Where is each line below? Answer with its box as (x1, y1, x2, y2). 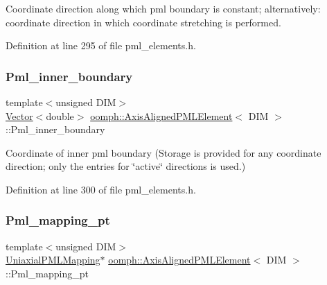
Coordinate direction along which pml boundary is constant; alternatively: (6, 1, 321, 15)
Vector (6, 108, 33, 123)
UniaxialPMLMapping (6, 252, 100, 267)
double (46, 108, 74, 123)
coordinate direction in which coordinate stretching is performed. (6, 15, 281, 29)
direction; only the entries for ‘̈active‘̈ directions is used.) (6, 159, 246, 173)
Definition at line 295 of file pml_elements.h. (6, 38, 196, 53)
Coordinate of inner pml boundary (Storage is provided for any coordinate (6, 145, 321, 159)
